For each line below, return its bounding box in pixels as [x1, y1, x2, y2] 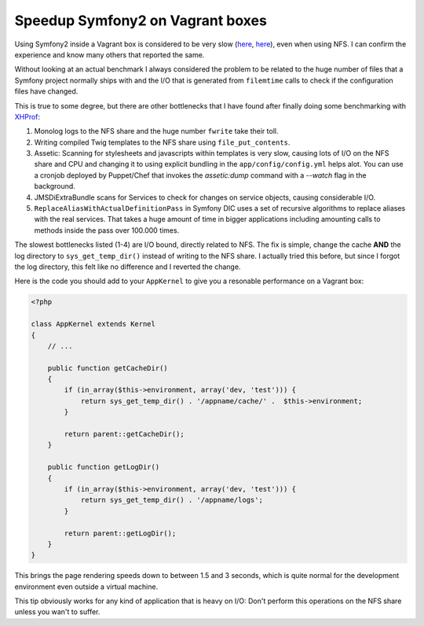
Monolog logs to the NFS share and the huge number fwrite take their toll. [34, 127, 279, 136]
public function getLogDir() [47, 462, 160, 472]
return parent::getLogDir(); [64, 528, 177, 538]
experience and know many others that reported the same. [14, 50, 205, 59]
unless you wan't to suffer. [14, 607, 101, 617]
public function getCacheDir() [47, 363, 168, 373]
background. [34, 182, 76, 191]
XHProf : [14, 112, 41, 121]
